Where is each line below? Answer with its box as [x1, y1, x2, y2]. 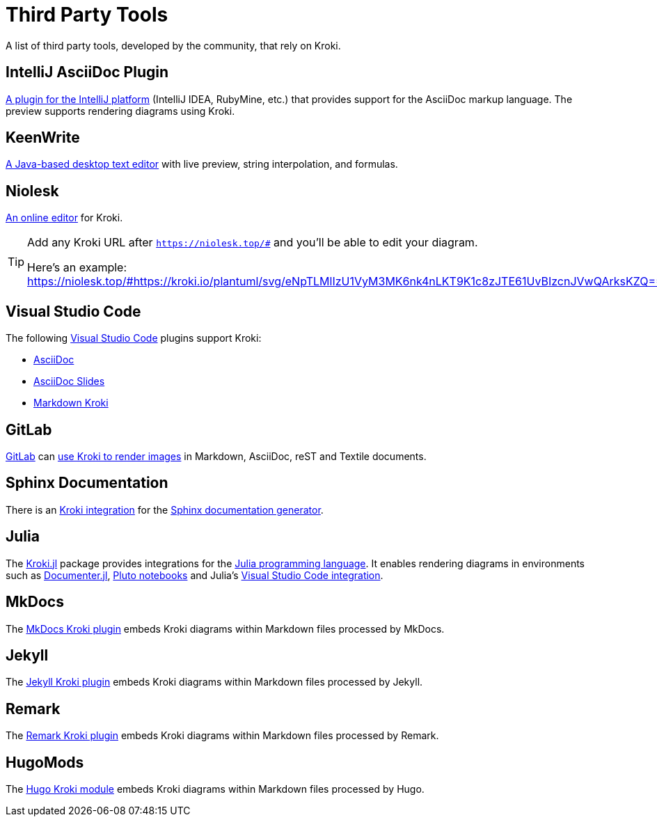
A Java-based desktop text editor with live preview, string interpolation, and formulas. [6, 158, 398, 171]
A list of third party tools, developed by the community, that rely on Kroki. [6, 39, 341, 52]
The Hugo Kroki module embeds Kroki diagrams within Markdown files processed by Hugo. [6, 783, 425, 796]
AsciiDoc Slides [33, 375, 105, 388]
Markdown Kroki [33, 397, 109, 409]
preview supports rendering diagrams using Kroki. [6, 104, 235, 117]
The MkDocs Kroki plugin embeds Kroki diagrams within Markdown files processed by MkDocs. [6, 622, 445, 635]
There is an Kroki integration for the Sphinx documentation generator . [6, 503, 324, 516]
